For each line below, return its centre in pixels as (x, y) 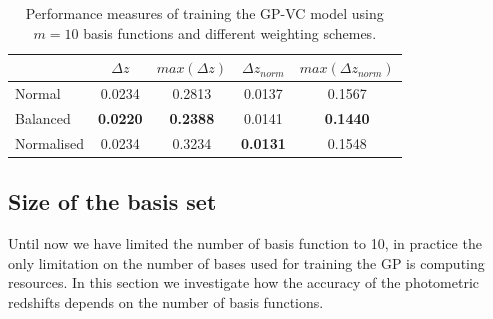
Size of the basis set (112, 201)
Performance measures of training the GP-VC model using (204, 13)
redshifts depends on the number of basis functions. (166, 301)
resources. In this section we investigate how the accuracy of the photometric (244, 282)
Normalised (49, 142)
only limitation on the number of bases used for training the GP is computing (246, 262)
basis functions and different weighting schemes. (230, 32)
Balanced (43, 117)
